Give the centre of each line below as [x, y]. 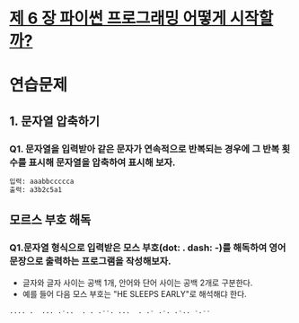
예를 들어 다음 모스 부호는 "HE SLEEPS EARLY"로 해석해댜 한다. [134, 293]
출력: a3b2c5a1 [36, 189]
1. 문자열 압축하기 [55, 121]
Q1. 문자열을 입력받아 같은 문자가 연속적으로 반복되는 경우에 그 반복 [145, 149]
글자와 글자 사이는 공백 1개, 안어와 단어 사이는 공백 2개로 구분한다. [137, 283]
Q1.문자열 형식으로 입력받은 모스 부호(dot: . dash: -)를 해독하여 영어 [148, 248]
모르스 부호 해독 [50, 220]
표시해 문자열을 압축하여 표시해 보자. [102, 162]
